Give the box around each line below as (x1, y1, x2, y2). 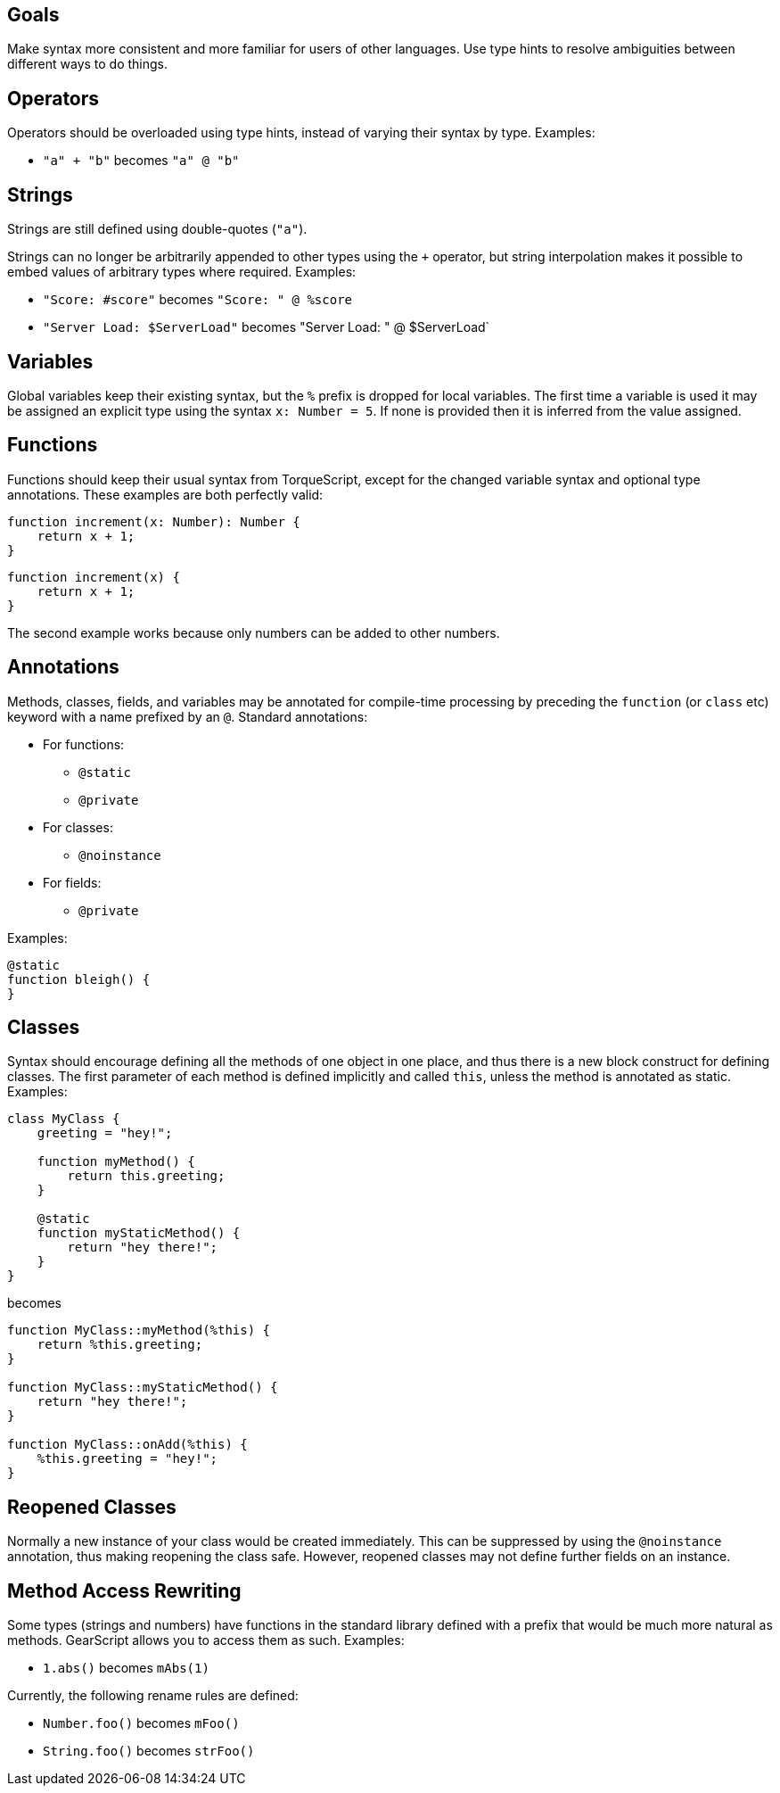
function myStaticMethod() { (37, 1226, 241, 1241)
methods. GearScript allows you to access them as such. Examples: (7, 1632, 405, 1648)
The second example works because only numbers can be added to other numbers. (7, 624, 500, 640)
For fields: (43, 874, 102, 890)
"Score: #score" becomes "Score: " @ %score (43, 292, 352, 308)
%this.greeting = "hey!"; (37, 1451, 218, 1467)
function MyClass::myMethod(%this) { (7, 1323, 271, 1338)
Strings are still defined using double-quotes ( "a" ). (7, 221, 308, 237)
